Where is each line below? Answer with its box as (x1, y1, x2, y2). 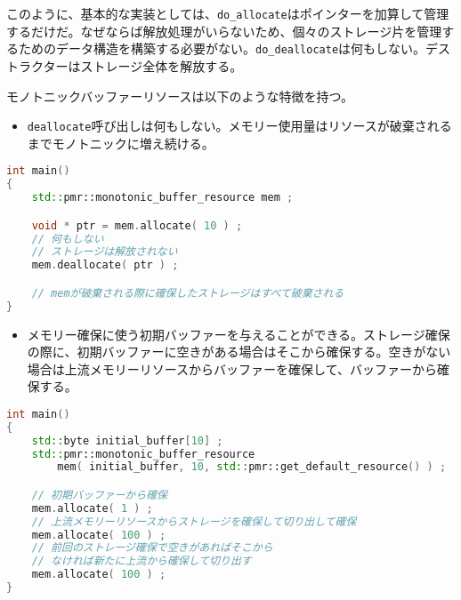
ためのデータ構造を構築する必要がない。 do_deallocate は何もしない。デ (18, 39, 439, 58)
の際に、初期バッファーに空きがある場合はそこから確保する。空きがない (27, 342, 451, 361)
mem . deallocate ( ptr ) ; (31, 259, 179, 272)
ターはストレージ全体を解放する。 (43, 56, 243, 75)
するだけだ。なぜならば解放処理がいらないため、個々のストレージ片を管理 (6, 21, 442, 40)
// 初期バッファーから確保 (31, 488, 167, 501)
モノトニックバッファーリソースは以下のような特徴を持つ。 (6, 86, 354, 105)
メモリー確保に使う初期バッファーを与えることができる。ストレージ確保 (27, 324, 450, 343)
